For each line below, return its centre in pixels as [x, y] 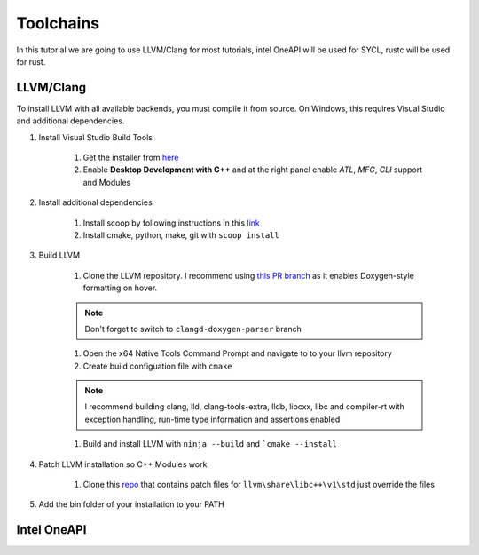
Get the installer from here [131, 158]
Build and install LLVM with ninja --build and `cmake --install [210, 444]
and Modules [107, 182]
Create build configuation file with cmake [157, 366]
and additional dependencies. [71, 121]
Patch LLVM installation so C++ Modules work [123, 464]
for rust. [31, 61]
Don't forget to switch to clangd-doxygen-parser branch [193, 329]
